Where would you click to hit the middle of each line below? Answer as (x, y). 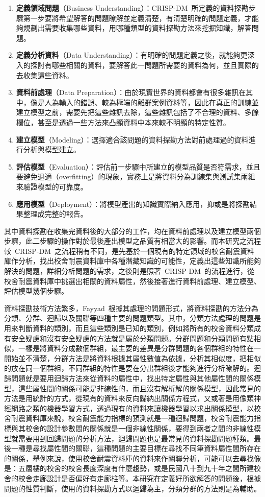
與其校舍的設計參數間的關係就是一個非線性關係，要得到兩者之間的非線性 (132, 428)
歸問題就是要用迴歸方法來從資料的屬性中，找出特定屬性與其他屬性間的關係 (129, 378)
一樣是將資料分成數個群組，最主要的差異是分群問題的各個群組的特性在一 (139, 348)
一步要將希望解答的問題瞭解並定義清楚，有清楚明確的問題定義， (137, 18)
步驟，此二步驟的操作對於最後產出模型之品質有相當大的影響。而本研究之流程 (132, 241)
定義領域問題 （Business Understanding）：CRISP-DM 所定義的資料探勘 (132, 8)
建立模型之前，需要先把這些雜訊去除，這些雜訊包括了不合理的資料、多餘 (137, 112)
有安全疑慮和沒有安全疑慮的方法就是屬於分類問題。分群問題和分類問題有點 (129, 338)
